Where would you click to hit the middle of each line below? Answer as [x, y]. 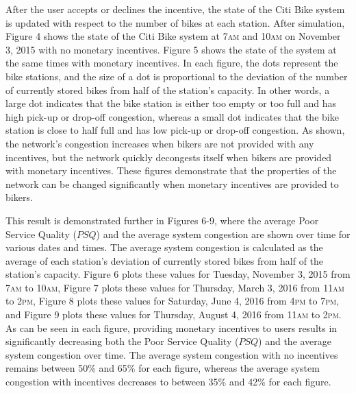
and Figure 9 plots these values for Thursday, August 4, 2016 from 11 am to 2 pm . [174, 314]
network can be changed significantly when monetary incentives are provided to [172, 183]
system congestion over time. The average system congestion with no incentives [172, 354]
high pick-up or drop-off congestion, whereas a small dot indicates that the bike [172, 116]
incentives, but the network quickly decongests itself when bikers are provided [169, 157]
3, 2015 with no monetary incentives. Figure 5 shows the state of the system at [171, 49]
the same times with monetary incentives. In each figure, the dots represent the [172, 63]
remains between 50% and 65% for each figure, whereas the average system [163, 368]
